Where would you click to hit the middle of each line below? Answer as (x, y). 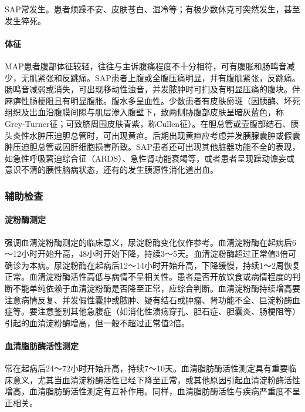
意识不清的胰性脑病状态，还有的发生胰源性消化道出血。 (111, 170)
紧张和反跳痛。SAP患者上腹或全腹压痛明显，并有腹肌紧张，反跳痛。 (169, 77)
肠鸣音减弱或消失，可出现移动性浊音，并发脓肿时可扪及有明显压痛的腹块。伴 (152, 89)
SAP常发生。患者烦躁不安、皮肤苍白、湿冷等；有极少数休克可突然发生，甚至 (152, 9)
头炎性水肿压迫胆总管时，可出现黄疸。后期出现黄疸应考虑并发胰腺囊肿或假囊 (152, 135)
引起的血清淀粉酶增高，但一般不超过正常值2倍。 (97, 322)
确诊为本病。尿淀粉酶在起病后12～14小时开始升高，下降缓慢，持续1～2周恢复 (152, 265)
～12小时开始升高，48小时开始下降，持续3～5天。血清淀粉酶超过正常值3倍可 (150, 254)
